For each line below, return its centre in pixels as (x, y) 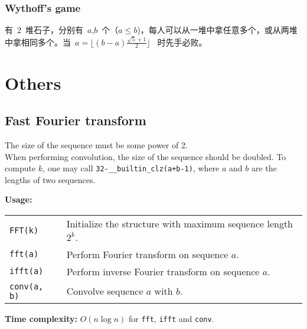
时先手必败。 (182, 42)
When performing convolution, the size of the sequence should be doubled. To (146, 156)
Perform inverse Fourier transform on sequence (163, 271)
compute (20, 168)
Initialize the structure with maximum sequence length (180, 223)
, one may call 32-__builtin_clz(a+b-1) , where (131, 168)
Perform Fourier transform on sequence (147, 254)
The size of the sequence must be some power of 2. (96, 144)
